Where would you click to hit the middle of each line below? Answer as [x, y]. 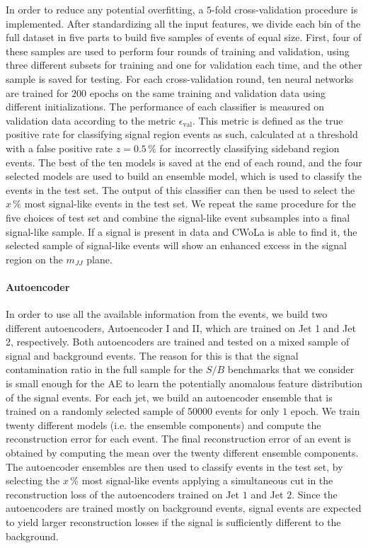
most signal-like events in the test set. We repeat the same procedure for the [190, 204]
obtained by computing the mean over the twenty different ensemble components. [182, 453]
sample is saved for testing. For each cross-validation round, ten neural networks [180, 78]
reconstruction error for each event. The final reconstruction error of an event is [178, 439]
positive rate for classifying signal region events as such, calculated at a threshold [182, 134]
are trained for [37, 92]
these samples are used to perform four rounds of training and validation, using [178, 51]
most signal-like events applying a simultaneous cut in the [207, 480]
